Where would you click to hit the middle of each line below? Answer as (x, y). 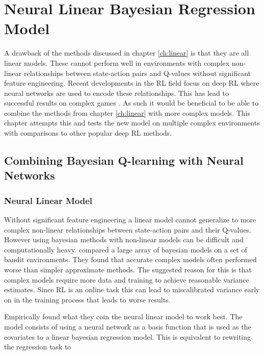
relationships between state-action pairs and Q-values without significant (137, 73)
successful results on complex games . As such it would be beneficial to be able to (131, 103)
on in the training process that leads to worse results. (87, 299)
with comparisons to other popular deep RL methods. (88, 133)
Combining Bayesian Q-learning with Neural (124, 160)
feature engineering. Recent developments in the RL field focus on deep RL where (132, 83)
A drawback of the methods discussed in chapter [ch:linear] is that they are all (127, 53)
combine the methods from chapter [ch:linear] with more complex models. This (127, 112)
